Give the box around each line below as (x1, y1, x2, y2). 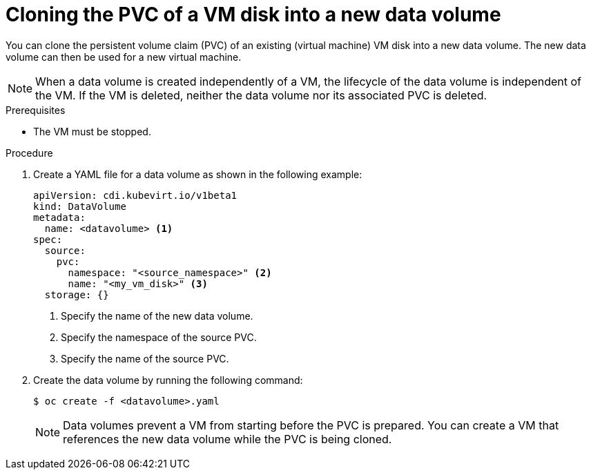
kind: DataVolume (33, 200, 126, 212)
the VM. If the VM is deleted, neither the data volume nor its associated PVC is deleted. (35, 88, 487, 102)
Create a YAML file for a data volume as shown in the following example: (33, 168, 362, 180)
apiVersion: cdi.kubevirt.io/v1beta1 (33, 189, 238, 201)
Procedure (6, 146, 53, 159)
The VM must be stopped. (33, 125, 151, 137)
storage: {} (44, 289, 109, 300)
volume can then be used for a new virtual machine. (6, 50, 242, 63)
